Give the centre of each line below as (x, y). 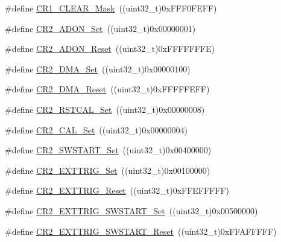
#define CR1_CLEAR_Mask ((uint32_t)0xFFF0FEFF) (111, 8)
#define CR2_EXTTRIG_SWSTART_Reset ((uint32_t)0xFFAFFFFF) (141, 231)
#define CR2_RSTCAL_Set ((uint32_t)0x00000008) (105, 109)
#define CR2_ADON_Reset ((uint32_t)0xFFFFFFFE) (110, 49)
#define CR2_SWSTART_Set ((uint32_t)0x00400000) (108, 150)
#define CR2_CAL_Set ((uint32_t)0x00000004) (96, 129)
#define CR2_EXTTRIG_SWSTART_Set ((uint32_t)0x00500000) (131, 210)
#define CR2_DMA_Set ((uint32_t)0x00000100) (98, 68)
